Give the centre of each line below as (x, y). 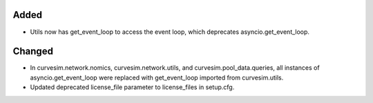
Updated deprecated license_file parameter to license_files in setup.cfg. (132, 87)
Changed (33, 51)
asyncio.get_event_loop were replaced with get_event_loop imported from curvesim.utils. (157, 77)
